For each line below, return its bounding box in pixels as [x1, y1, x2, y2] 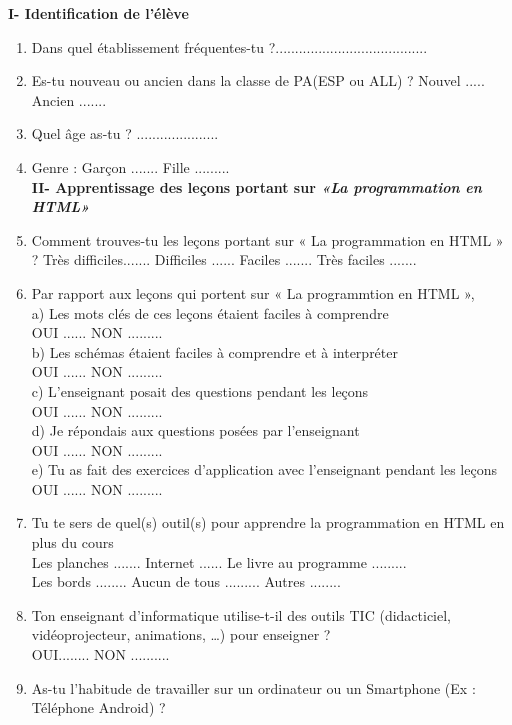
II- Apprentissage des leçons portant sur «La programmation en [31, 176, 482, 197]
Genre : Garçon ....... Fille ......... [31, 156, 230, 177]
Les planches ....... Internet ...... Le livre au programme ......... [31, 551, 407, 572]
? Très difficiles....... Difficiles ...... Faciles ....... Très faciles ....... [31, 249, 417, 270]
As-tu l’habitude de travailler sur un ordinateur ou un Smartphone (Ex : [31, 677, 476, 698]
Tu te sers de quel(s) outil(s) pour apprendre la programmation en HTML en [31, 512, 505, 533]
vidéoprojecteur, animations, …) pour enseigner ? [31, 624, 331, 645]
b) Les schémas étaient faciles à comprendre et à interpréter [31, 341, 398, 362]
